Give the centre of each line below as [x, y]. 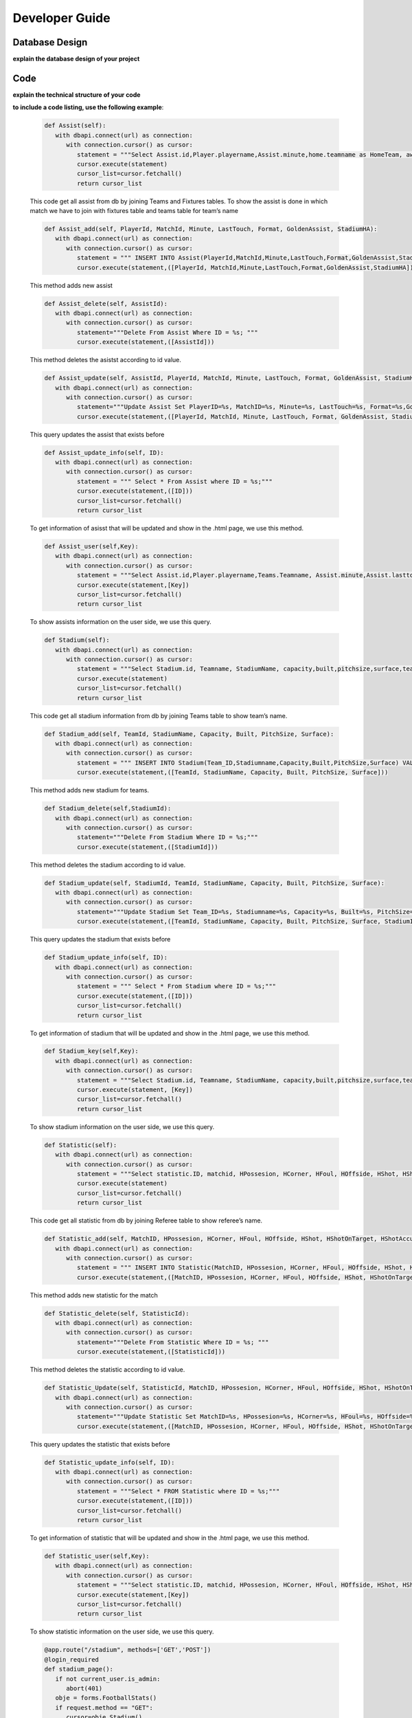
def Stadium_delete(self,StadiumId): [108, 808]
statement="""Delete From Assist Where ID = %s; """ [167, 332]
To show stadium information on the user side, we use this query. [122, 1126]
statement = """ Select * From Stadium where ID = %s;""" [176, 986]
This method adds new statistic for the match [94, 1295]
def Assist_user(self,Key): [91, 546]
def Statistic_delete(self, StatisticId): [117, 1313]
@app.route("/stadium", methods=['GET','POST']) [128, 1650]
